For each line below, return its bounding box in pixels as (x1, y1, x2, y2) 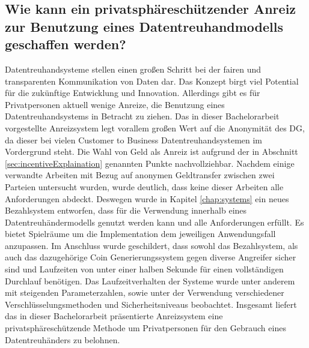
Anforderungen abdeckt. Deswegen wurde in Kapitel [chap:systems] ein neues (5, 192, 289, 205)
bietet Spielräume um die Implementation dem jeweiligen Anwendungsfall (5, 227, 276, 240)
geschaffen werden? (5, 35, 126, 53)
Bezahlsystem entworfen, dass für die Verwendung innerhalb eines (5, 204, 247, 217)
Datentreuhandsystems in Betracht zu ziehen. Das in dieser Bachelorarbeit (5, 110, 280, 122)
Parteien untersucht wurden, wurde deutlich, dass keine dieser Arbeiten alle (5, 180, 284, 193)
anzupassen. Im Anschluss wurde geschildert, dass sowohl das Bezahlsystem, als (5, 239, 298, 251)
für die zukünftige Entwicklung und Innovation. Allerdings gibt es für (5, 86, 260, 99)
